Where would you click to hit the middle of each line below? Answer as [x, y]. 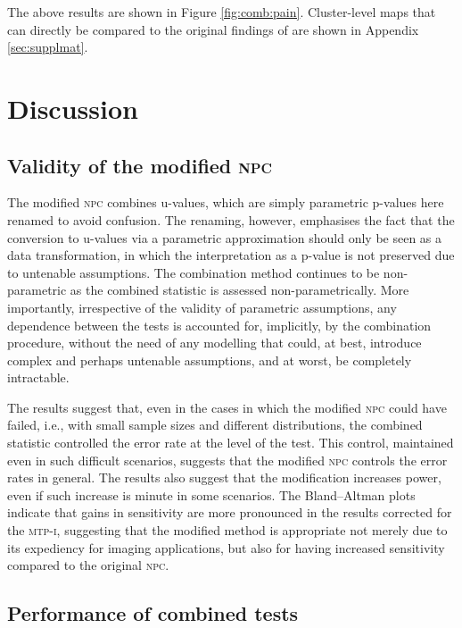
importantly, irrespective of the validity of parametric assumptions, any [202, 307]
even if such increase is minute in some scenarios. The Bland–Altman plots [211, 494]
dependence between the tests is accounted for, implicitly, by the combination [219, 325]
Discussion [73, 108]
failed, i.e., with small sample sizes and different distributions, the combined [215, 425]
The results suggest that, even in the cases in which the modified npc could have [227, 407]
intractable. [38, 377]
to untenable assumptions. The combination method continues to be [194, 272]
